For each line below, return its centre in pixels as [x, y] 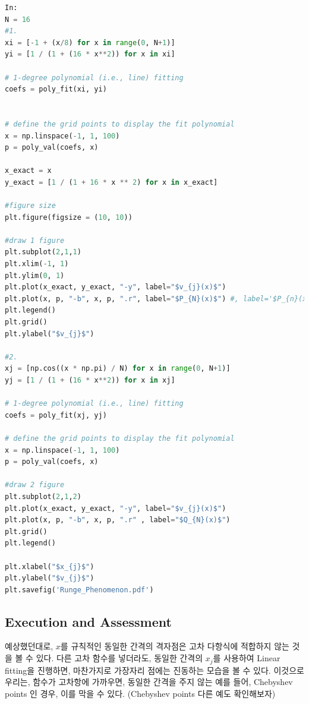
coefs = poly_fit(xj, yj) [56, 415]
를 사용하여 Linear [247, 658]
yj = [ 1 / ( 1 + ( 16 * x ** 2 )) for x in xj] [90, 380]
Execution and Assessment [88, 621]
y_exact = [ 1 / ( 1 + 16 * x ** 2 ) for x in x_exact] [111, 182]
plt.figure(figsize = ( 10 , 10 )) [69, 217]
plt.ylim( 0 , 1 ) [35, 275]
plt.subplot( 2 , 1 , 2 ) [43, 496]
